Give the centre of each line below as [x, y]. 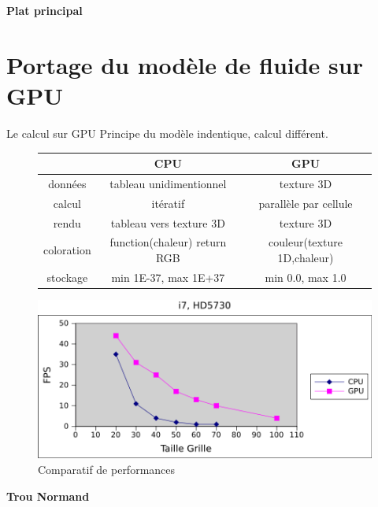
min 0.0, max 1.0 [306, 277]
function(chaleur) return [168, 242]
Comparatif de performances [107, 470]
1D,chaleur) [306, 257]
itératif [168, 203]
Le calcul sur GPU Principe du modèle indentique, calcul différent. [167, 133]
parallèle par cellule [306, 203]
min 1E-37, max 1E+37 [168, 277]
